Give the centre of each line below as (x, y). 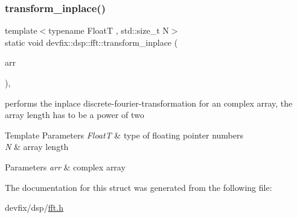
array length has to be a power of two (75, 115)
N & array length (37, 147)
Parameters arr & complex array (65, 167)
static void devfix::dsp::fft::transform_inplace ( (91, 42)
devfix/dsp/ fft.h (34, 207)
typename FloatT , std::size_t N (109, 30)
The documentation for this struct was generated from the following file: (139, 187)
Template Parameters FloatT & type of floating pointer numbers (124, 135)
